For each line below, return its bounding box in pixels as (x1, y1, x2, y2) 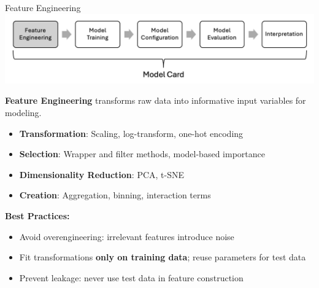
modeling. (5, 106, 42, 119)
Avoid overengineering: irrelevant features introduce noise (19, 230, 234, 243)
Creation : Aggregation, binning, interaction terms (19, 189, 211, 201)
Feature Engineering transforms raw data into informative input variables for (5, 94, 306, 107)
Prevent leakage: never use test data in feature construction (19, 271, 244, 284)
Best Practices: (5, 209, 70, 222)
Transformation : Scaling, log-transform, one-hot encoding (19, 126, 244, 139)
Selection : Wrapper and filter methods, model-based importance (19, 147, 265, 160)
